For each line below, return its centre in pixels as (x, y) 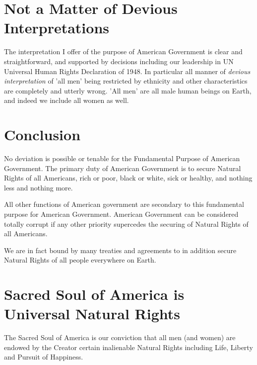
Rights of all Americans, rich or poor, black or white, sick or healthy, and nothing (128, 178)
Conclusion (42, 135)
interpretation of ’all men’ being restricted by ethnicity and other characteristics (126, 81)
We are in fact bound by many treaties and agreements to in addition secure (120, 250)
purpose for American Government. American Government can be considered (121, 214)
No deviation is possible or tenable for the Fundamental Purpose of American (122, 158)
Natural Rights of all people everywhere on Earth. (80, 260)
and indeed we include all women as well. (66, 100)
